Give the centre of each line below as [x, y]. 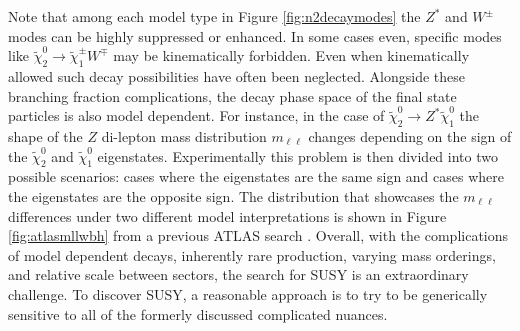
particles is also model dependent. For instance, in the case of [196, 115]
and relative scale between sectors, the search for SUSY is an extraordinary [238, 274]
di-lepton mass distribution [184, 135]
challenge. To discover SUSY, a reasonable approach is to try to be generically [248, 293]
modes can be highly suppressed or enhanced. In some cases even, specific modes [255, 35]
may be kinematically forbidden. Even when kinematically [291, 55]
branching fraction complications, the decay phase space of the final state [232, 95]
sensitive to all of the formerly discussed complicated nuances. [198, 313]
